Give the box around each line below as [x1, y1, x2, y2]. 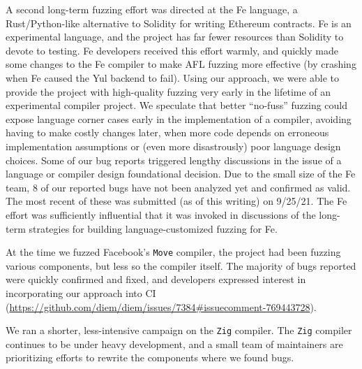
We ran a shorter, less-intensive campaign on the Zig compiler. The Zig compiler [6, 323, 352, 338]
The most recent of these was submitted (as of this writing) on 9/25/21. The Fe [6, 194, 347, 208]
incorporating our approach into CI [6, 285, 156, 300]
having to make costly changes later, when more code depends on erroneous [6, 125, 329, 140]
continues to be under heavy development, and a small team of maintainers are [6, 336, 343, 351]
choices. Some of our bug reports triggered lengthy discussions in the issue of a [6, 152, 342, 167]
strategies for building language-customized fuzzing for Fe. [29, 221, 278, 236]
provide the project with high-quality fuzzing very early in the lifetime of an [6, 84, 331, 99]
